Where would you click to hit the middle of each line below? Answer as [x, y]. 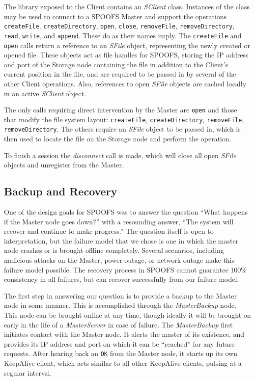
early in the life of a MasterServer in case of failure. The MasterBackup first [118, 324]
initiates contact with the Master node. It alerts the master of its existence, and [124, 334]
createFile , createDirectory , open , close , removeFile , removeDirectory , [119, 26]
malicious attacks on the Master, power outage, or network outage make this [119, 260]
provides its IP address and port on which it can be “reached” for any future [119, 343]
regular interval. [28, 372]
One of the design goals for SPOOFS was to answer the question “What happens [126, 212]
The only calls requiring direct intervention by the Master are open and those [121, 110]
